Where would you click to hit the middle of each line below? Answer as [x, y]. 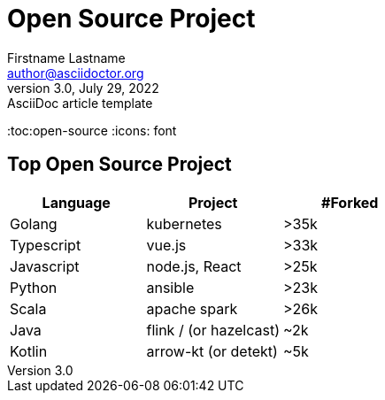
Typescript [46, 245]
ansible [170, 287]
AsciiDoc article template [80, 103]
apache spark [192, 308]
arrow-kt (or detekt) [212, 351]
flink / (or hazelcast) [213, 330]
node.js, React [194, 266]
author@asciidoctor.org [76, 73]
